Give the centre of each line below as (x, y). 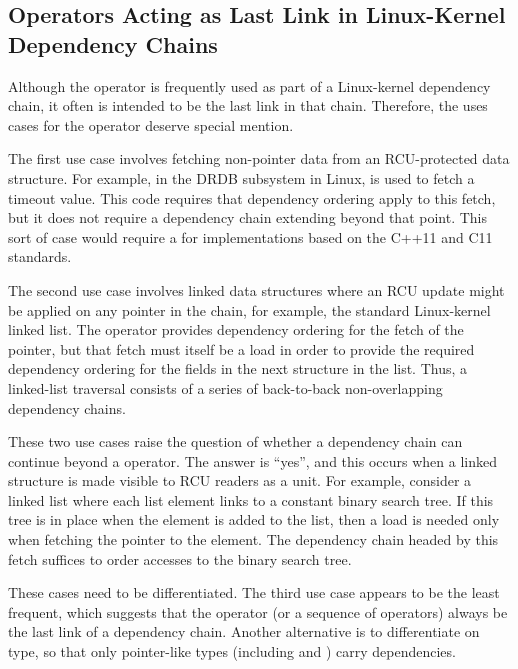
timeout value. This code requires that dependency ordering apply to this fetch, (252, 197)
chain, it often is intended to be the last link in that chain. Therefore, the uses (248, 105)
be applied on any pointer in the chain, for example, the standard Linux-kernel (249, 309)
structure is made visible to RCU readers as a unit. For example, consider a (240, 480)
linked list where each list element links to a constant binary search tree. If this (251, 499)
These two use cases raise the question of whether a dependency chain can (235, 441)
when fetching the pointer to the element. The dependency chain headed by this (253, 539)
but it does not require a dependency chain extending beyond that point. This (248, 217)
